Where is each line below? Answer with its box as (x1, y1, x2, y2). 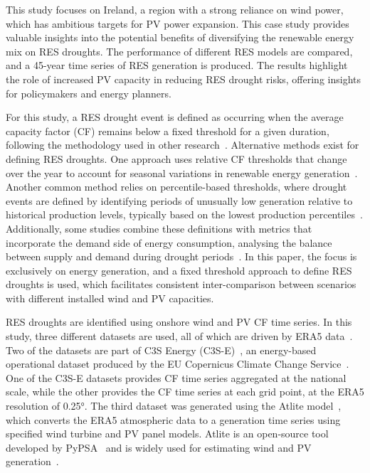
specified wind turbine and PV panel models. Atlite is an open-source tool (6, 426, 329, 441)
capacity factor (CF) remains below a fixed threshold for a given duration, (6, 123, 329, 138)
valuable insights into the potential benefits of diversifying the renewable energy (6, 30, 354, 45)
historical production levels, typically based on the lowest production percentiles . (6, 207, 363, 222)
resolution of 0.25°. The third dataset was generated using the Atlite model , (6, 398, 342, 413)
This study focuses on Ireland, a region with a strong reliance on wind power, (6, 2, 344, 16)
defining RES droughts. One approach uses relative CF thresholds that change (6, 151, 347, 166)
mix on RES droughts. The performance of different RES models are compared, (6, 43, 353, 58)
